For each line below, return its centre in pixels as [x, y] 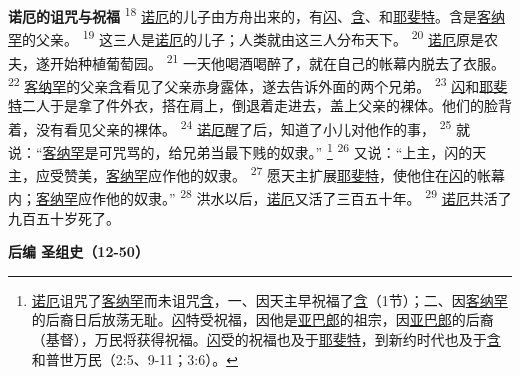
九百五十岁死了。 [64, 217]
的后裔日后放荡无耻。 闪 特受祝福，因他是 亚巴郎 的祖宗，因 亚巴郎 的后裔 [262, 319]
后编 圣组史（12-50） [78, 251]
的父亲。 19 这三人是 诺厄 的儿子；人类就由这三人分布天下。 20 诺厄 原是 [253, 37]
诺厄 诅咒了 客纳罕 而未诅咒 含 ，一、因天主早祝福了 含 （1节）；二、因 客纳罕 [269, 299]
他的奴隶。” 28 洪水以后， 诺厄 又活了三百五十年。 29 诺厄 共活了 [308, 196]
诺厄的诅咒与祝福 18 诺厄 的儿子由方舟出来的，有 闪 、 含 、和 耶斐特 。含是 [243, 14]
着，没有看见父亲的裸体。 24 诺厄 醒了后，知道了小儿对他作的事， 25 [230, 127]
